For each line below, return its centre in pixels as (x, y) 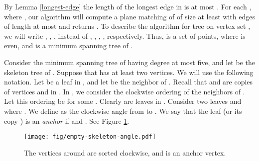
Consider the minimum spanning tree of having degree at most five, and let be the (129, 62)
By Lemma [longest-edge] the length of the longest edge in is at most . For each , (128, 6)
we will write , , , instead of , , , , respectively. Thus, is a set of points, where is (125, 36)
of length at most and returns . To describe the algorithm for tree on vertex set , (127, 26)
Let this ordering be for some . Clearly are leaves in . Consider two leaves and (123, 101)
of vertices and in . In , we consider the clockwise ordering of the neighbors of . (125, 91)
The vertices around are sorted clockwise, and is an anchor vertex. (125, 152)
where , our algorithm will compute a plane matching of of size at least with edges (129, 16)
